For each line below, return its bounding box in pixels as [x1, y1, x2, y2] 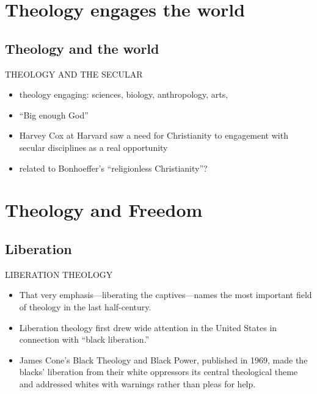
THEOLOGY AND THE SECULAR [5, 67, 143, 80]
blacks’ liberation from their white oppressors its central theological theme [19, 365, 298, 378]
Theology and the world [5, 38, 159, 57]
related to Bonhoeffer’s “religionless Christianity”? [19, 161, 208, 174]
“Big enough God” [19, 108, 89, 121]
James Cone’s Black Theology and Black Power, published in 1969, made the [19, 353, 308, 366]
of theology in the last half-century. [19, 300, 151, 313]
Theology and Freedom [5, 197, 203, 222]
